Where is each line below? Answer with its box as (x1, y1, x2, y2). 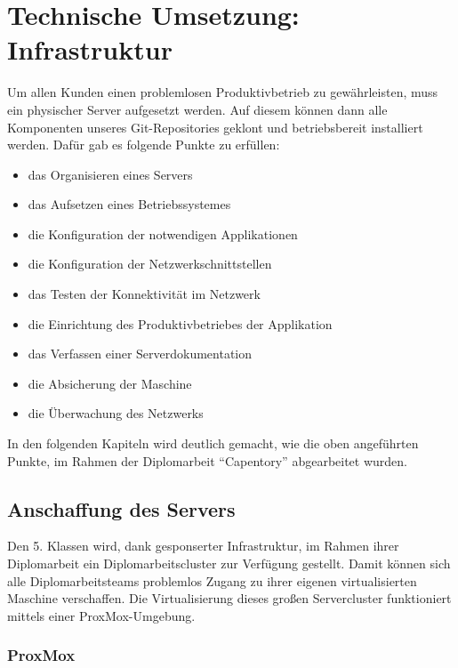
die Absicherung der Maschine (28, 374, 192, 392)
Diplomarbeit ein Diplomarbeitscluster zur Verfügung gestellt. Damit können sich (7, 554, 451, 573)
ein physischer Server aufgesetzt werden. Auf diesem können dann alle (7, 100, 388, 118)
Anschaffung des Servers (7, 495, 236, 522)
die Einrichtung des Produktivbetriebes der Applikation (28, 314, 333, 333)
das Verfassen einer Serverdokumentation (28, 344, 253, 363)
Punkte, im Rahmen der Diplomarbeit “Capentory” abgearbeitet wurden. (7, 451, 407, 470)
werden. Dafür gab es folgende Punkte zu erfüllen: (7, 135, 280, 154)
